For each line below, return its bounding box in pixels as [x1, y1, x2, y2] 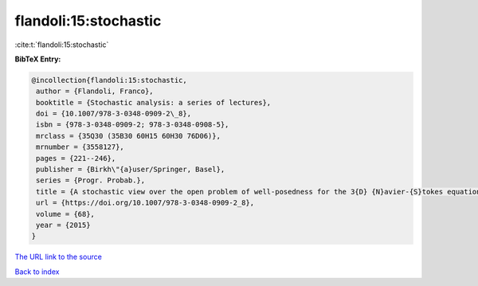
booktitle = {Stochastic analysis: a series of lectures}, [36, 98, 272, 107]
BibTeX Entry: [14, 54, 61, 64]
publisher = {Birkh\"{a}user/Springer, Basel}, [36, 165, 225, 174]
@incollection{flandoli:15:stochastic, [31, 76, 187, 84]
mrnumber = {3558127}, [36, 143, 125, 151]
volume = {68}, [36, 210, 96, 218]
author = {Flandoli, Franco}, [36, 87, 155, 96]
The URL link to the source [14, 252, 103, 262]
